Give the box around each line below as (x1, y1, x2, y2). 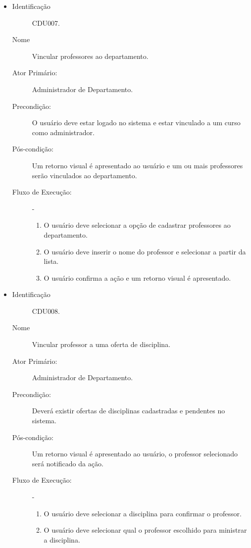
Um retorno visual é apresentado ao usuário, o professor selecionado (32, 448, 238, 459)
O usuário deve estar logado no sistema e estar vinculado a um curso (32, 117, 241, 128)
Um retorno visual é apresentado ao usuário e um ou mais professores (32, 160, 243, 170)
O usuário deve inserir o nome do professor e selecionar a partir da (44, 246, 246, 256)
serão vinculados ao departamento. (32, 170, 137, 180)
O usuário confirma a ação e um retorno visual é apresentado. (44, 272, 231, 283)
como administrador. (32, 127, 95, 137)
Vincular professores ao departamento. (32, 50, 149, 61)
